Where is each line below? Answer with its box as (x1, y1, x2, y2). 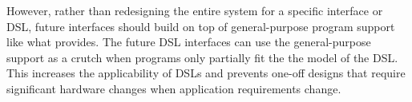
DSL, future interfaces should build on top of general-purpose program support (6, 18, 395, 34)
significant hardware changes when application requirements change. (6, 80, 341, 96)
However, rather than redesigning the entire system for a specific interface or (6, 2, 383, 18)
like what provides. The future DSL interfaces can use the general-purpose (6, 33, 371, 50)
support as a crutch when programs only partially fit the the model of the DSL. (6, 49, 398, 65)
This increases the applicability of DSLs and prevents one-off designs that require (6, 65, 406, 81)
